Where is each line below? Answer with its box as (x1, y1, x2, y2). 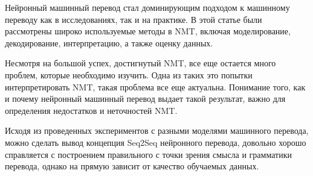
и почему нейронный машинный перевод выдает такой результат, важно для (5, 92, 286, 105)
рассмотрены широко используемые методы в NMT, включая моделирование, (5, 25, 291, 37)
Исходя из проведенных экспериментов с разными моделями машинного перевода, (5, 124, 309, 137)
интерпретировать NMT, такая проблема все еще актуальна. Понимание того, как (5, 80, 306, 93)
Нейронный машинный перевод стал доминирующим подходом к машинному (5, 1, 290, 13)
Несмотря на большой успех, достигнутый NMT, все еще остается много (5, 57, 276, 69)
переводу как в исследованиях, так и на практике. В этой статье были (5, 13, 262, 25)
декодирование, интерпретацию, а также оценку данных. (5, 36, 213, 49)
